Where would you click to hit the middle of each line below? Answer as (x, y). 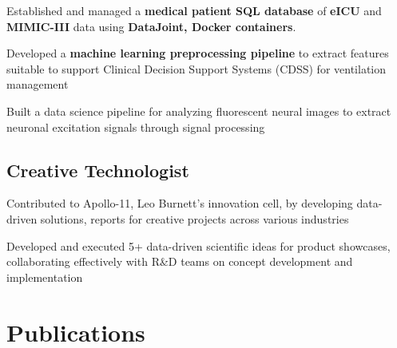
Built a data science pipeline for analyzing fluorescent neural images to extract (199, 111)
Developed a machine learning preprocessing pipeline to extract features (198, 53)
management (38, 84)
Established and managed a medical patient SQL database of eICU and (194, 10)
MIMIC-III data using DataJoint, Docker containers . (151, 26)
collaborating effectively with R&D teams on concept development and (180, 261)
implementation (45, 277)
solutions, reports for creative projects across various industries (195, 218)
